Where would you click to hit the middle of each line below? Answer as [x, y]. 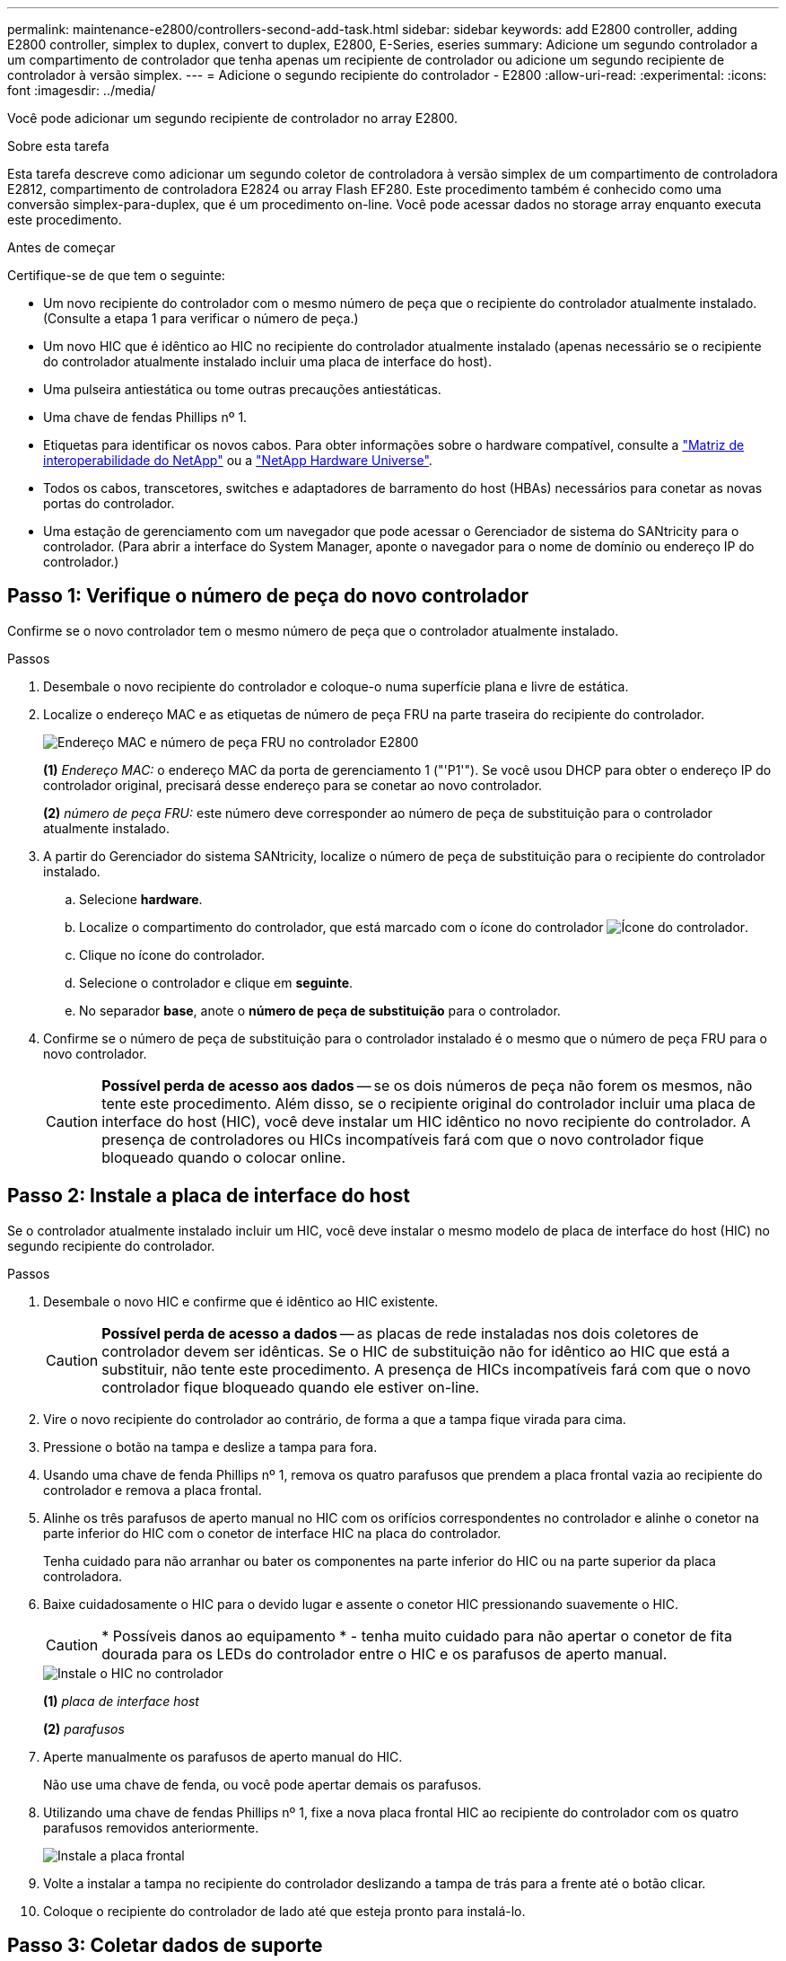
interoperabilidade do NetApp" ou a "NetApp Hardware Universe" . [238, 460]
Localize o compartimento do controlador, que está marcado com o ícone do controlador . [414, 927]
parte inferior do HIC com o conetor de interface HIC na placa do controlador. [272, 1533]
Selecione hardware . [141, 899]
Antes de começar [61, 247]
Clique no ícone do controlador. [172, 954]
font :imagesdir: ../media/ [82, 90]
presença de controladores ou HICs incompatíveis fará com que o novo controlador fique [403, 1139]
